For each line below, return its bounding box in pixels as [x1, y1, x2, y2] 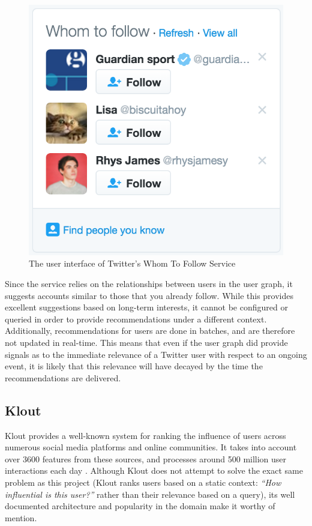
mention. [5, 511, 37, 524]
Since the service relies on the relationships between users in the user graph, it [5, 277, 293, 290]
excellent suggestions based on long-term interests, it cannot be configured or [5, 301, 288, 313]
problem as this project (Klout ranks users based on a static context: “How [5, 476, 281, 488]
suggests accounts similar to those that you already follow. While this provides [5, 289, 293, 301]
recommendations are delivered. [5, 371, 121, 384]
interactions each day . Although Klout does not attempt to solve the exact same [5, 464, 303, 477]
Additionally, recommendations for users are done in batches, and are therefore [5, 324, 295, 337]
